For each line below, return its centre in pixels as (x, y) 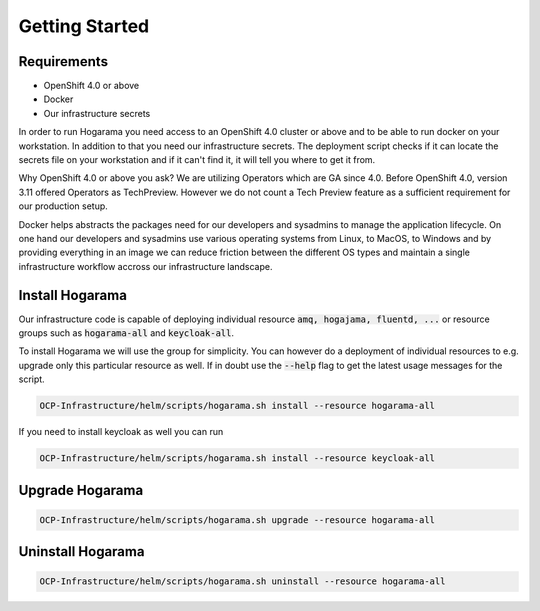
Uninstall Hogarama (81, 551)
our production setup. (63, 206)
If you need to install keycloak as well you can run (121, 432)
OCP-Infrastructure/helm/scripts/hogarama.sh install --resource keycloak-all (237, 458)
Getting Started (84, 26)
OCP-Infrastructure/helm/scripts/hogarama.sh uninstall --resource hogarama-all (242, 581)
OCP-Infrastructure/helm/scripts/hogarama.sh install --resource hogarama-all (237, 406)
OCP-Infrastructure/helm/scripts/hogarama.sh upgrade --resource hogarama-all (237, 519)
